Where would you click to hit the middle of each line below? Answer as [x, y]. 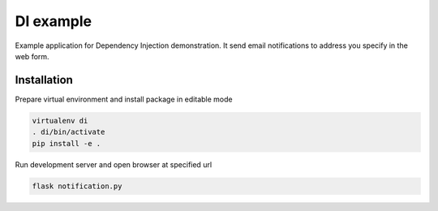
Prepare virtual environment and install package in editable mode [124, 99]
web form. [32, 56]
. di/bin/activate [69, 132]
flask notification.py [77, 186]
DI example [54, 21]
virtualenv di [60, 121]
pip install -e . [67, 143]
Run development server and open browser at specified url [114, 164]
